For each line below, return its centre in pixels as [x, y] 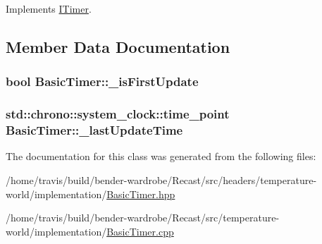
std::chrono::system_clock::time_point [118, 114]
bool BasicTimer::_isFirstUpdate [102, 81]
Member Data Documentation [118, 46]
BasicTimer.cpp [140, 231]
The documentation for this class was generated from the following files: [161, 156]
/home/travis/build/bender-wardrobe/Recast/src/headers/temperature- [161, 179]
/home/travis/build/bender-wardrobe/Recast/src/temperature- [143, 218]
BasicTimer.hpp [141, 194]
